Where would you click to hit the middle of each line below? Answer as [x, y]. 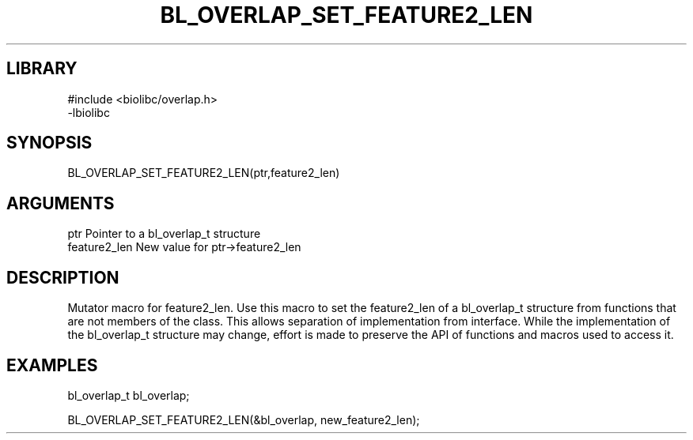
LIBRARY [42, 69]
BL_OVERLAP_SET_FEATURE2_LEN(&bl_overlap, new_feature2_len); [244, 419]
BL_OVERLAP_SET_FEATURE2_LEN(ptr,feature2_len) [204, 173]
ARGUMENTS [61, 203]
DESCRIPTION [63, 277]
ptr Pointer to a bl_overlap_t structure [164, 234]
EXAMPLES [52, 365]
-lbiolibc [89, 112]
